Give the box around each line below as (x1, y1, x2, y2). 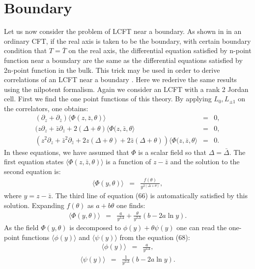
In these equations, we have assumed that (4, 147, 129, 157)
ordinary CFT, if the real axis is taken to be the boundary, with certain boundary (4, 35, 251, 46)
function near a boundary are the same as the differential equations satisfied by (4, 55, 243, 65)
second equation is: (4, 166, 61, 176)
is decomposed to (69, 222, 121, 232)
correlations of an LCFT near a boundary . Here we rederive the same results (4, 74, 237, 85)
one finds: (116, 200, 145, 210)
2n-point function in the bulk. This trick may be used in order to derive (4, 64, 220, 75)
